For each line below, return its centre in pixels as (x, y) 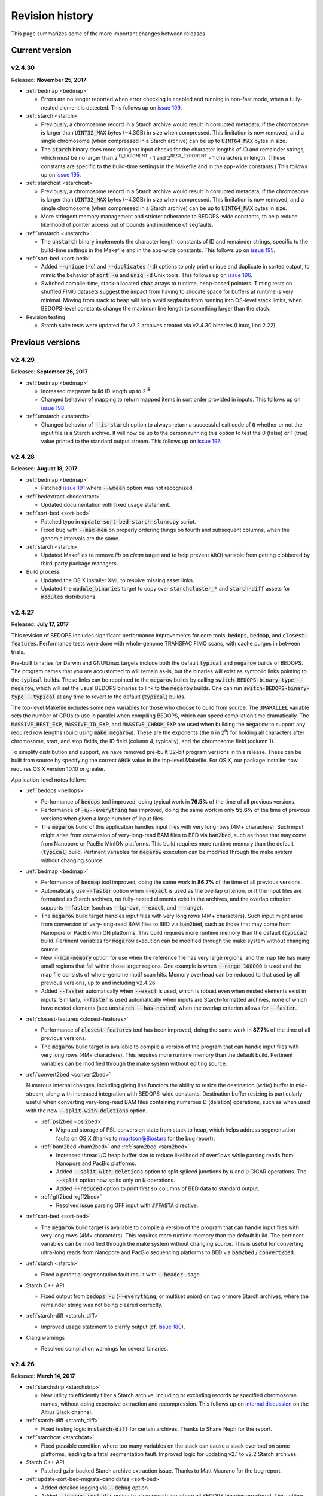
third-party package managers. (80, 563)
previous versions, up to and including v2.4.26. (99, 983)
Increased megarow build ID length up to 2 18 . (96, 390)
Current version (41, 51)
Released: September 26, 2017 (49, 372)
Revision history (52, 16)
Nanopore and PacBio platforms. (96, 1163)
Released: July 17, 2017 (40, 624)
